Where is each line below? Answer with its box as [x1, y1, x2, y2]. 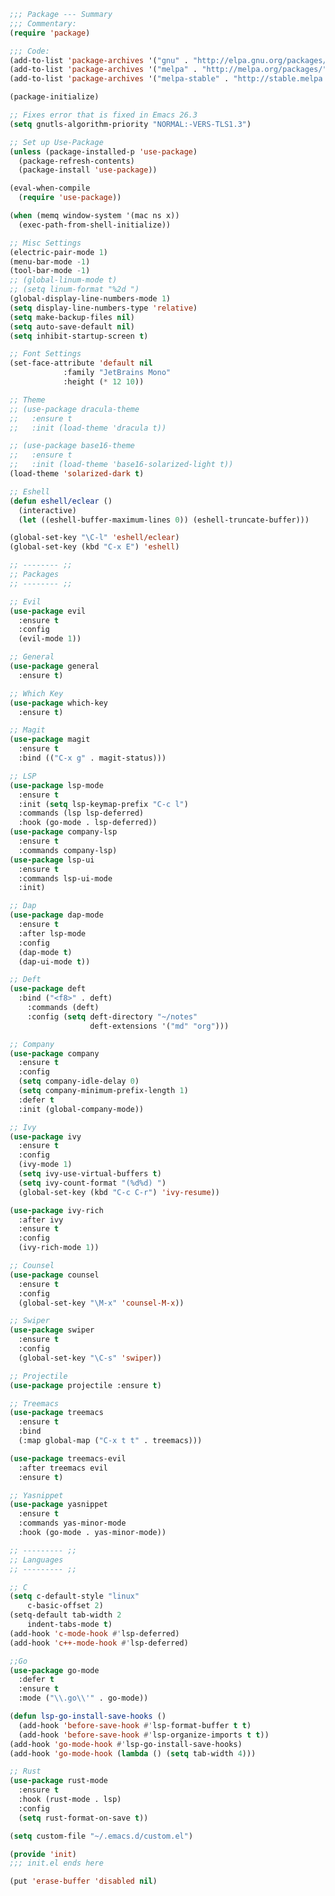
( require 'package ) [9, 28, 91, 38]
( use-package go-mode [9, 1665, 100, 1675]
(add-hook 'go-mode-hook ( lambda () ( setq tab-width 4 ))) [9, 1748, 256, 1759]
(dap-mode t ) [18, 947, 73, 957]
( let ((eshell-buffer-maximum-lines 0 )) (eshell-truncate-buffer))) [18, 515, 310, 525]
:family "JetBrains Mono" [62, 368, 171, 378]
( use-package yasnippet [9, 1500, 109, 1510]
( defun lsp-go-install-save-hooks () [9, 1711, 167, 1721]
